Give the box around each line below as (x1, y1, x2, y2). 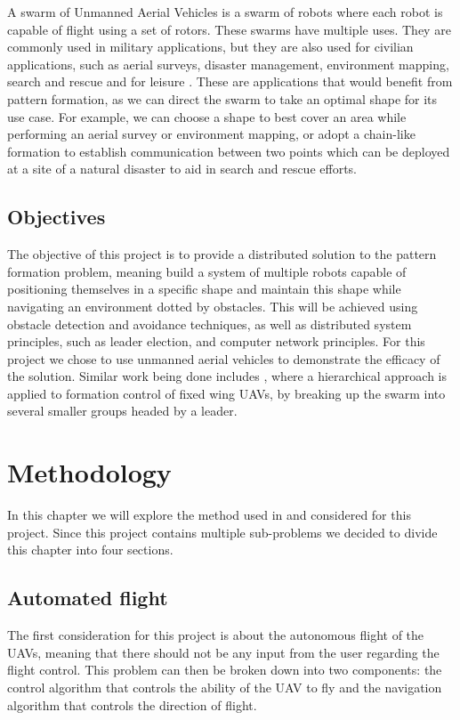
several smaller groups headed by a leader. (7, 401, 238, 420)
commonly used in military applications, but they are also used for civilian (7, 37, 414, 56)
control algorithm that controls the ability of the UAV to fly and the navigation (7, 677, 442, 696)
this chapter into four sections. (7, 540, 174, 559)
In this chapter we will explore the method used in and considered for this (7, 506, 411, 524)
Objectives (7, 203, 106, 231)
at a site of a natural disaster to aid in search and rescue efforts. (7, 159, 358, 178)
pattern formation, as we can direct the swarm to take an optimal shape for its (7, 89, 438, 108)
